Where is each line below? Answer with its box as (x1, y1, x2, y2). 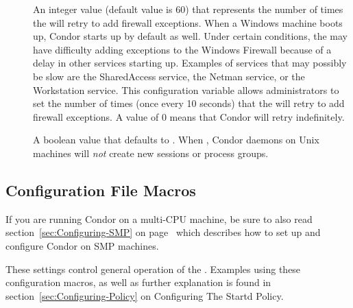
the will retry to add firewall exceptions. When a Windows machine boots (33, 15, 343, 29)
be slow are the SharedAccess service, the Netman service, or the (33, 69, 305, 83)
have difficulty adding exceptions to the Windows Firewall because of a (33, 42, 332, 56)
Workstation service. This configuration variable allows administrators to (33, 82, 339, 97)
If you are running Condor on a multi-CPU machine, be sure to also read (5, 211, 313, 226)
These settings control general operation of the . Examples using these (5, 261, 301, 276)
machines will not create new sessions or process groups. (33, 145, 269, 160)
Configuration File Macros (5, 179, 196, 200)
